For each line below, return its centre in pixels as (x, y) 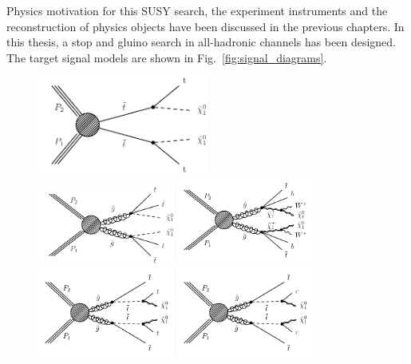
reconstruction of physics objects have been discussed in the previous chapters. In (205, 26)
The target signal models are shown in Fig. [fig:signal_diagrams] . (167, 57)
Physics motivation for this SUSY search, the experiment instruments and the (197, 10)
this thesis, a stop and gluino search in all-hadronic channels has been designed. (201, 42)
